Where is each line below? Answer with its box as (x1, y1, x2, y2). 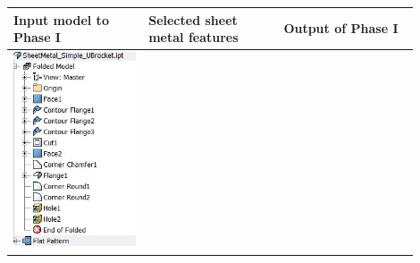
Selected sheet (148, 10, 238, 29)
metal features (148, 28, 239, 47)
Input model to (13, 10, 109, 29)
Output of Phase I (283, 19, 399, 38)
